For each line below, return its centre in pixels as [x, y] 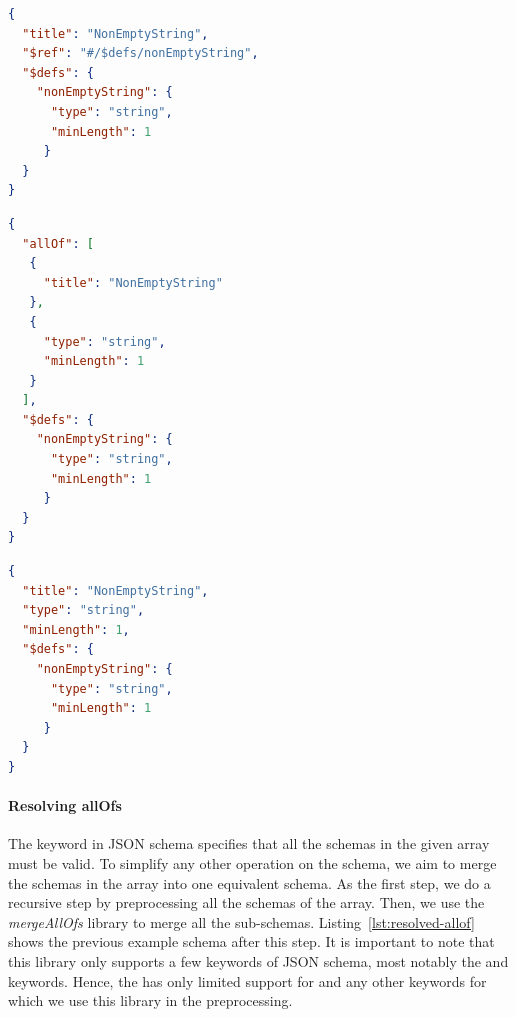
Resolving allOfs [65, 805]
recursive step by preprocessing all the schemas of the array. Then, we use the [246, 902]
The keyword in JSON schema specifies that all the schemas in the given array [249, 843]
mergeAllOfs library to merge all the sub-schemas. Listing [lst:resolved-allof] [241, 921]
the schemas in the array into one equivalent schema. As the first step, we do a [249, 882]
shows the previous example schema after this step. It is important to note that [251, 941]
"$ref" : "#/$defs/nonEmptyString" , [140, 53]
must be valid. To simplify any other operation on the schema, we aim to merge [252, 862]
